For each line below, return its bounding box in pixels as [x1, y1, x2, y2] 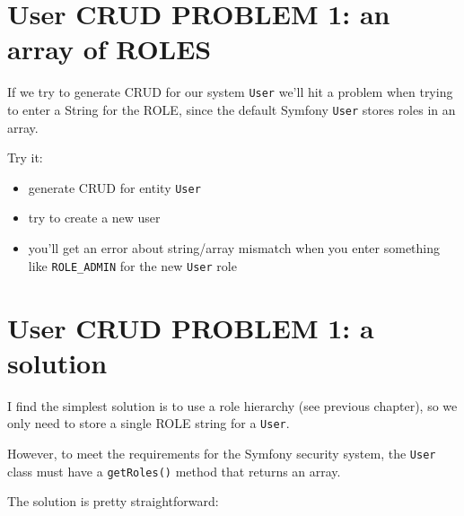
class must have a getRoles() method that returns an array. [7, 461, 341, 480]
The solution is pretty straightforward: [7, 492, 219, 511]
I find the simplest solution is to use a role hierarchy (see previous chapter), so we [7, 396, 458, 415]
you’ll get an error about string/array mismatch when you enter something [28, 239, 441, 258]
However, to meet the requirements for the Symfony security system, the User [7, 443, 436, 462]
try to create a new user [28, 208, 161, 227]
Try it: [7, 148, 43, 167]
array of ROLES [7, 31, 212, 67]
